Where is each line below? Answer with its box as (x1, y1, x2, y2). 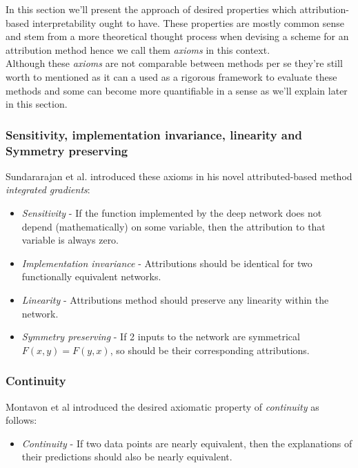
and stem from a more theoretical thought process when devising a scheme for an (6, 29, 349, 43)
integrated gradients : (6, 182, 90, 197)
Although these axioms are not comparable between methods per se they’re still (6, 56, 343, 70)
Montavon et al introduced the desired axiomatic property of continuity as (6, 399, 319, 413)
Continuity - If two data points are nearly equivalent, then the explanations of (21, 436, 352, 450)
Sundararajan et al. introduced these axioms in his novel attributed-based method (6, 168, 352, 183)
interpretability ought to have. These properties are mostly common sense (32, 15, 345, 30)
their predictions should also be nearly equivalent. (21, 449, 232, 464)
